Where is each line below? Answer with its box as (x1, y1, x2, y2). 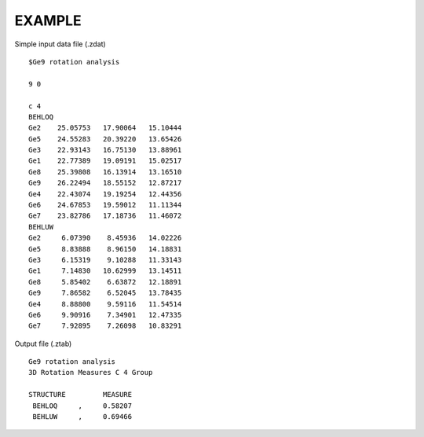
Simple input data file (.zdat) (14, 39, 106, 49)
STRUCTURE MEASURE (28, 390, 133, 399)
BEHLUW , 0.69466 (32, 413, 133, 421)
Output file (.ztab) (14, 339, 72, 348)
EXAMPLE (14, 12, 82, 29)
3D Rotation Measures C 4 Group (28, 368, 153, 377)
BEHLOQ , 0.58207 (32, 401, 133, 410)
